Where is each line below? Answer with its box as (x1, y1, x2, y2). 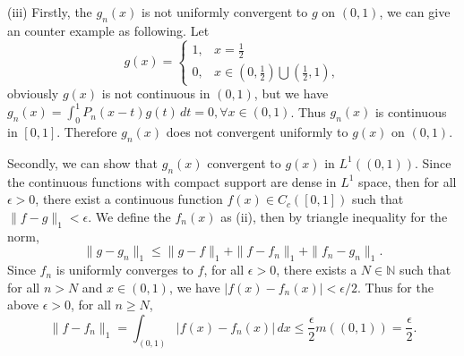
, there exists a (276, 260, 357, 279)
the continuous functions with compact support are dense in (7, 172, 337, 191)
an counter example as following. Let (7, 21, 210, 39)
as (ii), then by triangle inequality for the (220, 207, 448, 225)
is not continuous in (101, 84, 211, 103)
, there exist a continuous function (35, 190, 223, 208)
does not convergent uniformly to (166, 123, 348, 141)
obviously (7, 84, 59, 103)
